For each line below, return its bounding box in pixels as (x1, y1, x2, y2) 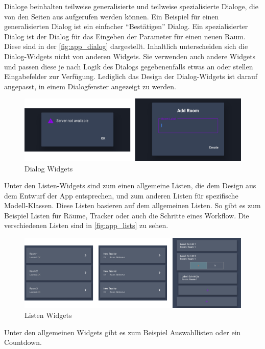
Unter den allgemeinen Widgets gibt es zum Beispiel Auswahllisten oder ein (4, 327, 241, 337)
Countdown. (4, 337, 42, 347)
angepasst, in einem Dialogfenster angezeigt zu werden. (4, 81, 176, 91)
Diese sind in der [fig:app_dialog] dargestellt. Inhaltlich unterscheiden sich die (4, 41, 248, 52)
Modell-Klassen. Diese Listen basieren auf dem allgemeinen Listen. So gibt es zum (4, 200, 261, 211)
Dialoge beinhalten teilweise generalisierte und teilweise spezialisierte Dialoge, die (4, 1, 258, 11)
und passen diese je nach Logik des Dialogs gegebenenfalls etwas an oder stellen (4, 61, 253, 71)
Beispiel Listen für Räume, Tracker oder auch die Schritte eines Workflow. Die (4, 210, 249, 220)
